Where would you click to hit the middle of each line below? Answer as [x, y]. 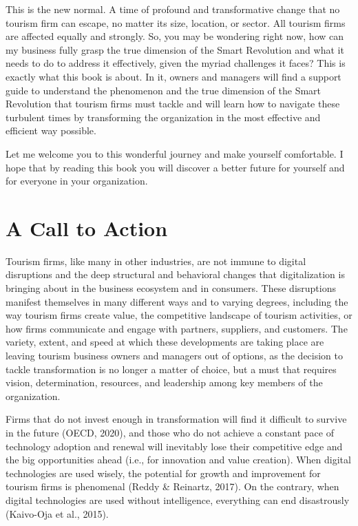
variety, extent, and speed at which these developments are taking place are [165, 342]
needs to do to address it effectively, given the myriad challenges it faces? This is [176, 63]
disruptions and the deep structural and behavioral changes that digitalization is [175, 274]
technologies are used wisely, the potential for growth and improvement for [163, 473]
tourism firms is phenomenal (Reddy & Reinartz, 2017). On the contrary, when [172, 486]
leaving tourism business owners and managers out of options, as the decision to [175, 355]
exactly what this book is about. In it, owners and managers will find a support [173, 76]
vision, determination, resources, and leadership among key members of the [164, 382]
